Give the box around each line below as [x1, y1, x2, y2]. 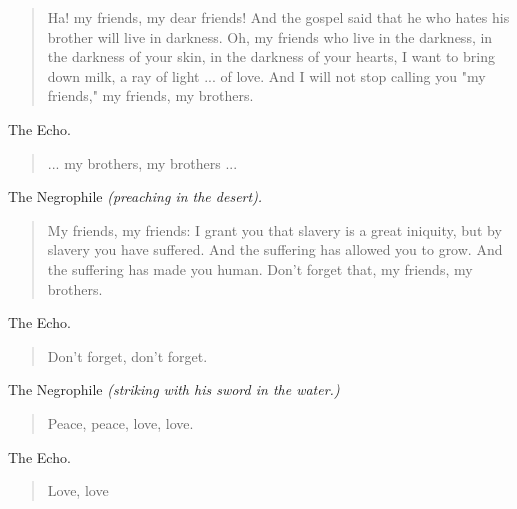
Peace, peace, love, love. [47, 412, 194, 433]
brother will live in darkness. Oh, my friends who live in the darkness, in [47, 26, 493, 47]
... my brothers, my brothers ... [47, 152, 238, 173]
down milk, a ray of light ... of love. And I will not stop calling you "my [47, 65, 486, 86]
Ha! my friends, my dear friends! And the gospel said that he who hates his [47, 7, 510, 27]
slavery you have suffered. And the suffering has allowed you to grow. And [47, 239, 503, 260]
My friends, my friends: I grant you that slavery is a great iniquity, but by [47, 219, 502, 240]
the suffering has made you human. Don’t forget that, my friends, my [47, 258, 473, 279]
